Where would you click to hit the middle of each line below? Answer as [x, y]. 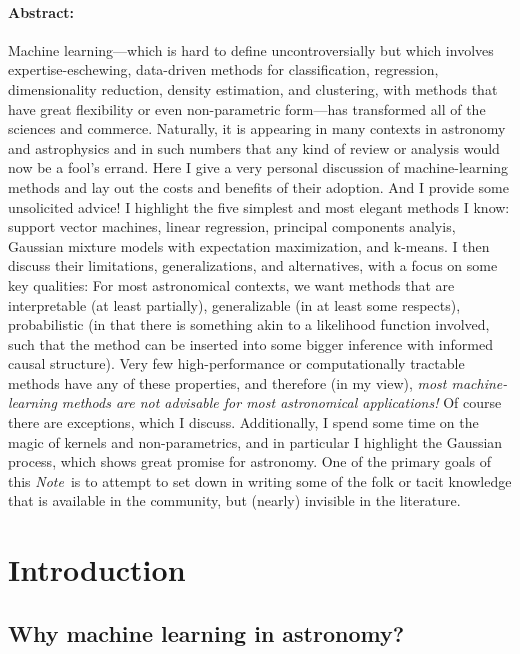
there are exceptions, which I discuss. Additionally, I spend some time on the [243, 422]
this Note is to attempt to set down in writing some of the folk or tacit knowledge [260, 480]
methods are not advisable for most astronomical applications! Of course [281, 402]
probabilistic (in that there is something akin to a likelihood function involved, [249, 324]
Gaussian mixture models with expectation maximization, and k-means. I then [249, 245]
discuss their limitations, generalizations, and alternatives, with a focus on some [253, 265]
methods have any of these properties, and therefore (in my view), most [227, 382]
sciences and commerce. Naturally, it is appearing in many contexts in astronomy [257, 128]
